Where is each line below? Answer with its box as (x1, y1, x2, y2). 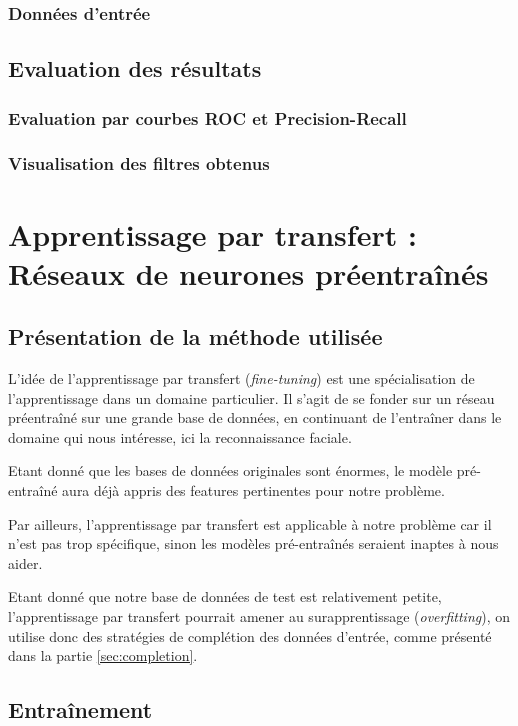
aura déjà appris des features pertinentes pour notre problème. (62, 480, 445, 501)
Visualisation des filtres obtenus (8, 151, 270, 176)
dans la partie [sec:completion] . (8, 645, 198, 666)
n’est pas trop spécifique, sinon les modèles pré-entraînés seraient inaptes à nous (8, 533, 499, 554)
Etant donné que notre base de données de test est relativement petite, (8, 586, 442, 607)
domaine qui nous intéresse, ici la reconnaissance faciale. (8, 426, 352, 447)
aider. (8, 552, 43, 573)
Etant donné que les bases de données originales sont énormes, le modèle (8, 460, 453, 481)
